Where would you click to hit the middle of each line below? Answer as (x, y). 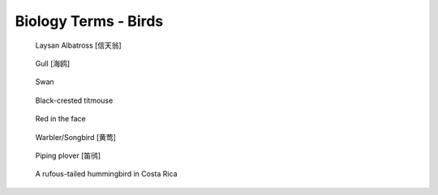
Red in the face (61, 119)
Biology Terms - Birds (89, 21)
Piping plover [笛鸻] (68, 155)
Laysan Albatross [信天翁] (78, 45)
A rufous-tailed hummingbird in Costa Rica (106, 174)
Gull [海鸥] (53, 63)
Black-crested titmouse (74, 100)
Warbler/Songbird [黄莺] (76, 137)
